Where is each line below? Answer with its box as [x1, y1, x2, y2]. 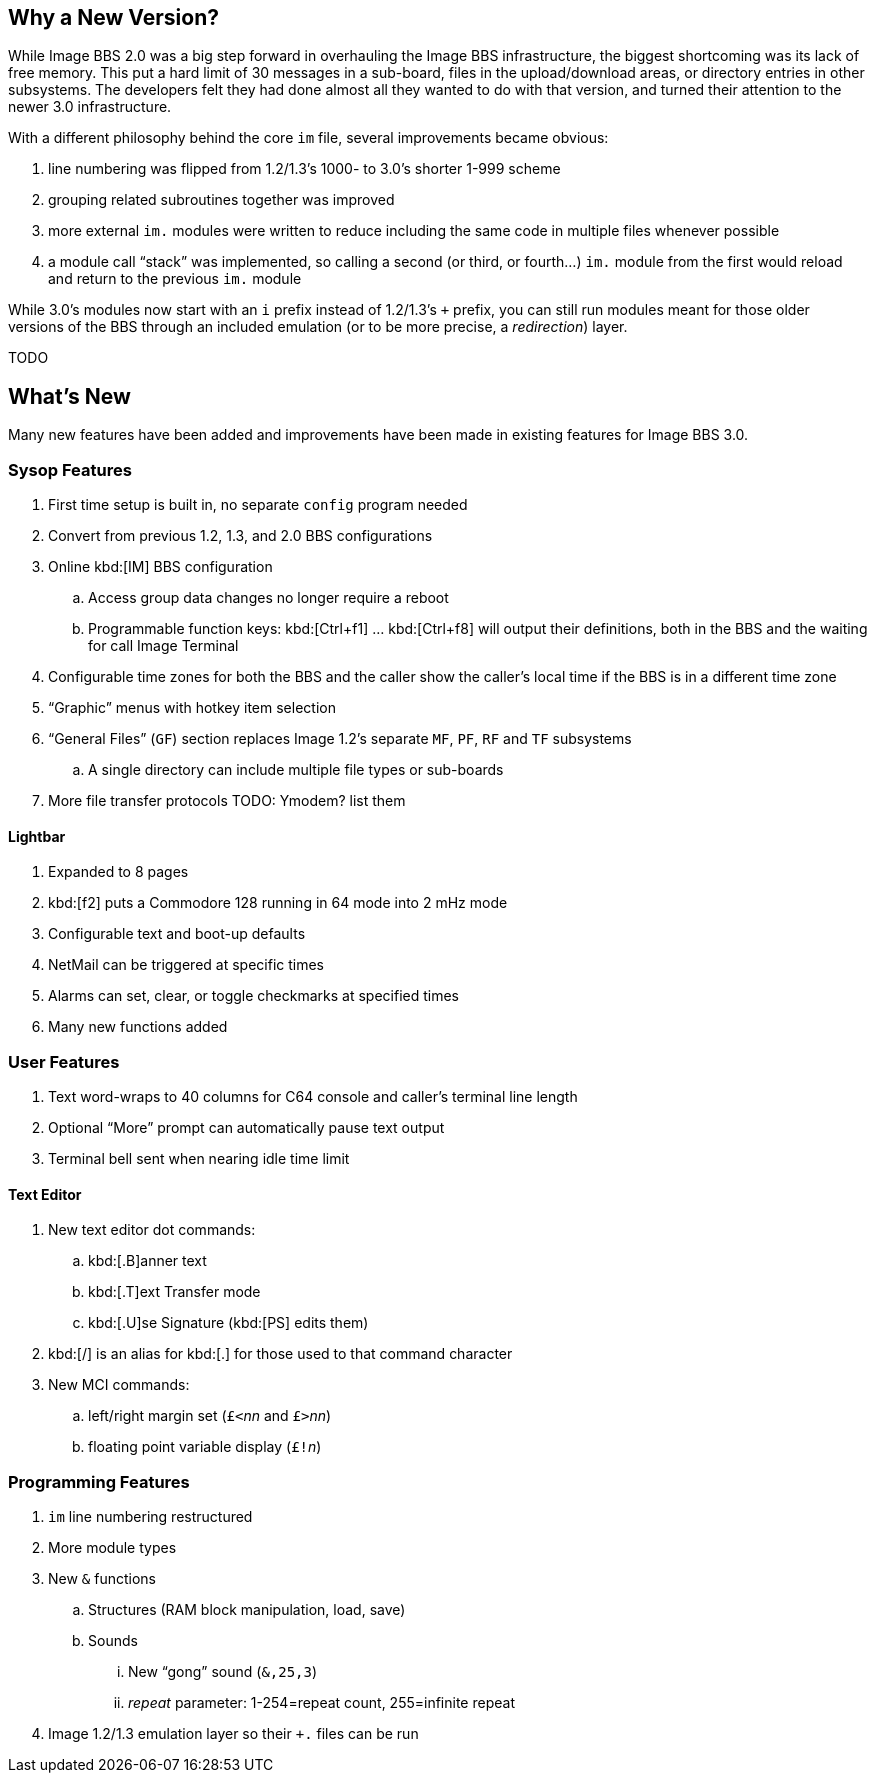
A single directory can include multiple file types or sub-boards [88, 761, 504, 779]
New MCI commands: [48, 1376, 190, 1394]
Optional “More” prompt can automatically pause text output [48, 1118, 445, 1136]
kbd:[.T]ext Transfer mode [88, 1283, 261, 1301]
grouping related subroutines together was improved [48, 191, 395, 209]
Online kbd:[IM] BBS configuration [48, 558, 273, 576]
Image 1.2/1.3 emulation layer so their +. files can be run [48, 1724, 419, 1742]
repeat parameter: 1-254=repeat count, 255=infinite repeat [128, 1693, 515, 1711]
